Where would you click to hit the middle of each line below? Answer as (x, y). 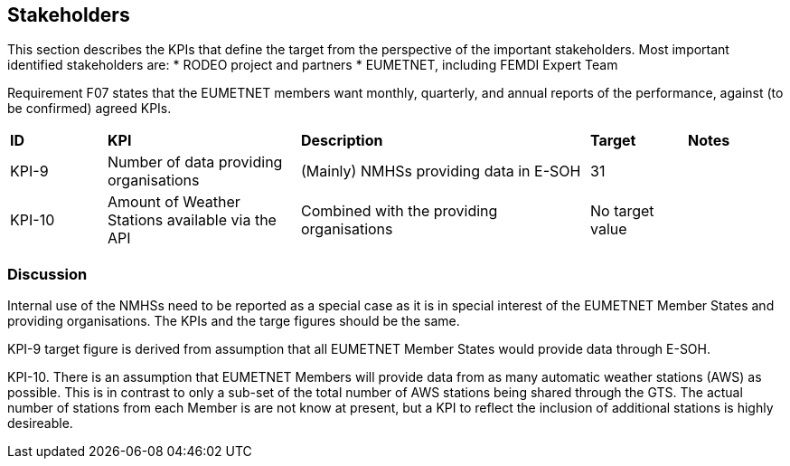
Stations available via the (192, 220)
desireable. (40, 423)
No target (622, 211)
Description (342, 141)
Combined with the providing (400, 211)
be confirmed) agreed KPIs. (89, 109)
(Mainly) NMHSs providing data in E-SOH (441, 171)
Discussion (47, 274)
